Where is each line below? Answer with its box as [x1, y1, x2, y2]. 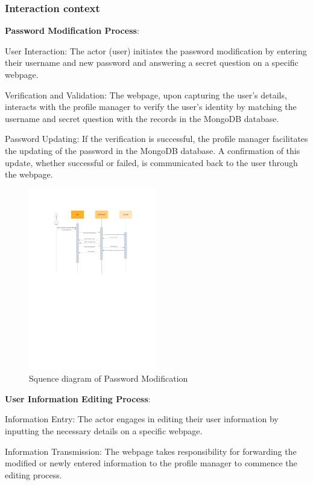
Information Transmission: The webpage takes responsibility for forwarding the [5, 445, 297, 457]
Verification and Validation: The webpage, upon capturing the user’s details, [5, 88, 287, 101]
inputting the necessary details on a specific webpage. [5, 424, 203, 437]
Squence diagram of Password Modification [29, 372, 188, 385]
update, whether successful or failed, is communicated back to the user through [5, 156, 298, 169]
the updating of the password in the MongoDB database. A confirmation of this [5, 144, 300, 156]
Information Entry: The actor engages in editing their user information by [5, 413, 279, 425]
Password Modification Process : [5, 24, 139, 37]
